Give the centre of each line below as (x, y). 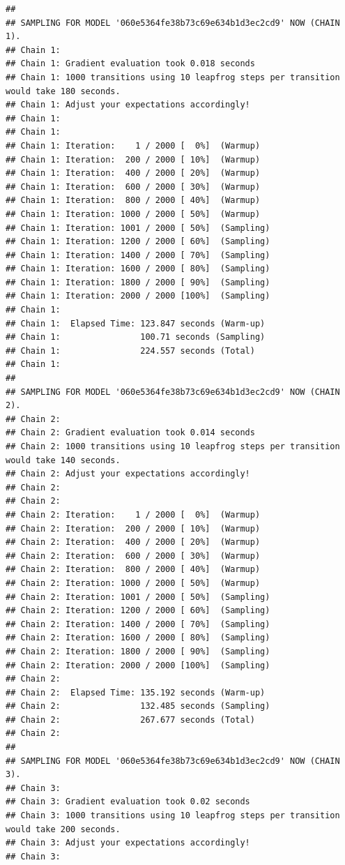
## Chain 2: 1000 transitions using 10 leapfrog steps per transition (173, 446)
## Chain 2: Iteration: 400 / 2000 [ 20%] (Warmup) (133, 542)
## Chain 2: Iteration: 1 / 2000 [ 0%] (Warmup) (133, 514)
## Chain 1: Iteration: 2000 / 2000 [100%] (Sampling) (138, 296)
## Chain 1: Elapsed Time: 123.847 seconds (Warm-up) (136, 323)
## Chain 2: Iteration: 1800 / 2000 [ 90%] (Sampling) (138, 651)
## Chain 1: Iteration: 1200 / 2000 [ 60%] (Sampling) (138, 242)
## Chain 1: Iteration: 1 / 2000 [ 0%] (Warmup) (133, 145)
